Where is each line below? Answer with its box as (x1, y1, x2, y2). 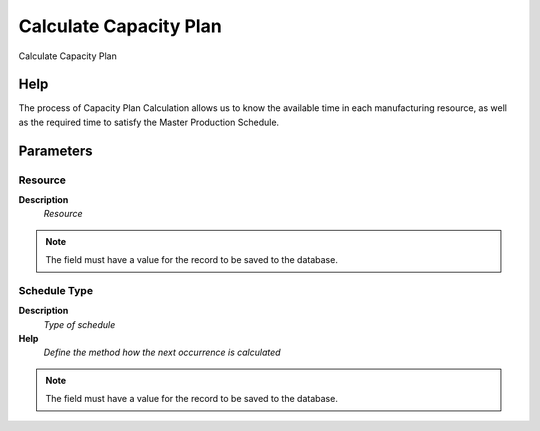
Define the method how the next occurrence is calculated (43, 346, 281, 359)
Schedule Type (18, 283, 94, 297)
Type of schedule (43, 318, 116, 330)
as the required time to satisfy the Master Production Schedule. (18, 116, 280, 128)
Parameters (18, 142, 93, 159)
